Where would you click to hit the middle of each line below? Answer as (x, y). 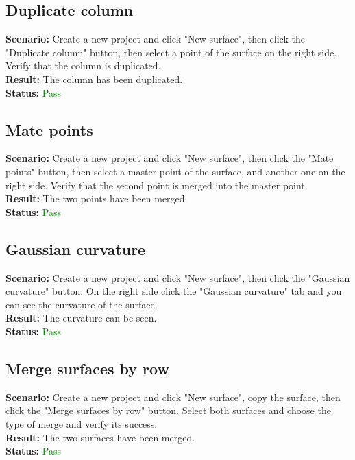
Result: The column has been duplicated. (94, 78)
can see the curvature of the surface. (82, 304)
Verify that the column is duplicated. (83, 65)
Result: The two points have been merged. (97, 198)
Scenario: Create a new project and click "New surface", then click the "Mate (170, 158)
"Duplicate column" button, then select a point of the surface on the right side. (171, 52)
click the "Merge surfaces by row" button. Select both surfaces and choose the (168, 410)
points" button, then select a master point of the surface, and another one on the (175, 171)
